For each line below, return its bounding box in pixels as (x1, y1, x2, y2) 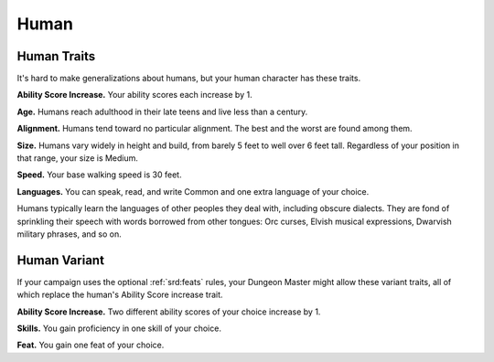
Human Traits (16, 48, 96, 64)
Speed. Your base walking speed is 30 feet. (16, 169, 182, 180)
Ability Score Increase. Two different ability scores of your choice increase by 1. (16, 306, 321, 317)
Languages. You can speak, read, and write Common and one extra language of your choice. (16, 186, 370, 197)
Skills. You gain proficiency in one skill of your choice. (16, 323, 221, 334)
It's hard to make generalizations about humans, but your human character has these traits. (16, 73, 361, 84)
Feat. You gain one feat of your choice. (16, 339, 165, 351)
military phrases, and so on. (16, 229, 123, 240)
